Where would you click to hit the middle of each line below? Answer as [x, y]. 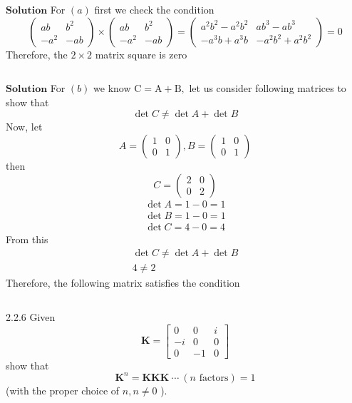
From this [27, 239]
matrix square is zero [141, 54]
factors [214, 378]
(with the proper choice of [63, 390]
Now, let [24, 127]
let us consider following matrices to [268, 88]
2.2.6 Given [31, 316]
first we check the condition [154, 9]
